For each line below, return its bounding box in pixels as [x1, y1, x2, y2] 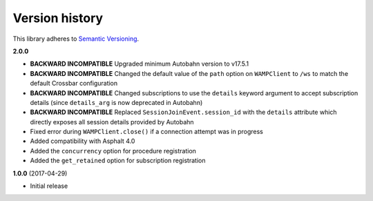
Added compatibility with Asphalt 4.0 [30, 137, 135, 145]
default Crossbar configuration [30, 79, 118, 88]
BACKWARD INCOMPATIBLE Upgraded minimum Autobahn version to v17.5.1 [30, 59, 249, 68]
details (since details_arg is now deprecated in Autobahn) [30, 98, 203, 106]
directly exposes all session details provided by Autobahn [30, 117, 194, 126]
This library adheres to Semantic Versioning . [12, 35, 140, 43]
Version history [12, 10, 104, 26]
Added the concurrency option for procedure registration [30, 146, 197, 155]
